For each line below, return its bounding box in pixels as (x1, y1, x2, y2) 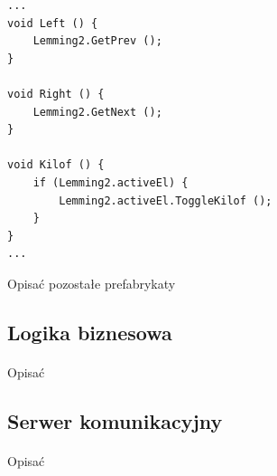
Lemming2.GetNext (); (32, 105, 162, 119)
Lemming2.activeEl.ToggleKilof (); (59, 194, 272, 207)
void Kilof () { (7, 158, 105, 172)
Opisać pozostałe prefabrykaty (7, 273, 176, 292)
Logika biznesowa (7, 318, 172, 346)
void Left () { (7, 16, 98, 30)
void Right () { (7, 87, 105, 100)
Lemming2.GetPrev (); (32, 34, 162, 48)
